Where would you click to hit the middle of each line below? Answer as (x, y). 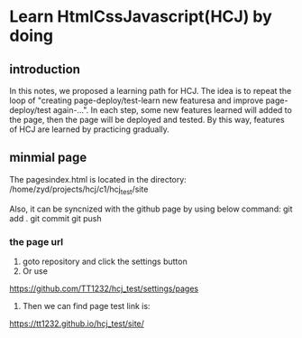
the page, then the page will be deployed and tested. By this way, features (147, 120)
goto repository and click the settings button (105, 261)
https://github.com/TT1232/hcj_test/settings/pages (104, 288)
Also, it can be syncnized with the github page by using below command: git (151, 209)
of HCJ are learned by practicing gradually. (89, 129)
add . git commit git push (55, 218)
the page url (37, 241)
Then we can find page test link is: (86, 305)
